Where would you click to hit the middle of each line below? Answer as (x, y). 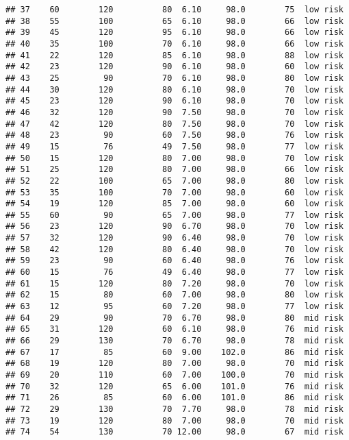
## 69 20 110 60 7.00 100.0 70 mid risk (174, 375)
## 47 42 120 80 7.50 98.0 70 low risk (174, 124)
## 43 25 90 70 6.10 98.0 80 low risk (174, 78)
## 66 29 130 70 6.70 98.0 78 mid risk (174, 341)
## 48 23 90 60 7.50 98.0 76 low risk (174, 135)
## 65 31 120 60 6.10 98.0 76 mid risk (174, 329)
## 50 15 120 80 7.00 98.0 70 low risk (174, 158)
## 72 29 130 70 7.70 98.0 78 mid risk (174, 409)
